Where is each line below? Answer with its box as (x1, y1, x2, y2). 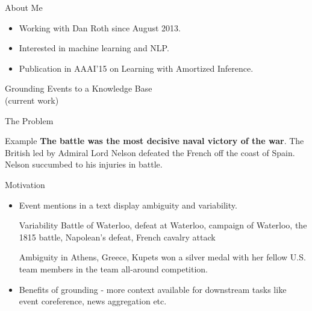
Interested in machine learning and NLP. (19, 42, 169, 54)
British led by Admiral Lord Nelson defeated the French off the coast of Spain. (5, 146, 295, 159)
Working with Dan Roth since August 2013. (19, 21, 181, 34)
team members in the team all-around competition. (19, 262, 208, 275)
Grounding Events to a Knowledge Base (5, 82, 152, 95)
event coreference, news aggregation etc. (19, 295, 167, 307)
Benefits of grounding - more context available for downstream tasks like (19, 283, 287, 295)
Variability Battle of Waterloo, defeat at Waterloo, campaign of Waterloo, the (19, 219, 307, 231)
